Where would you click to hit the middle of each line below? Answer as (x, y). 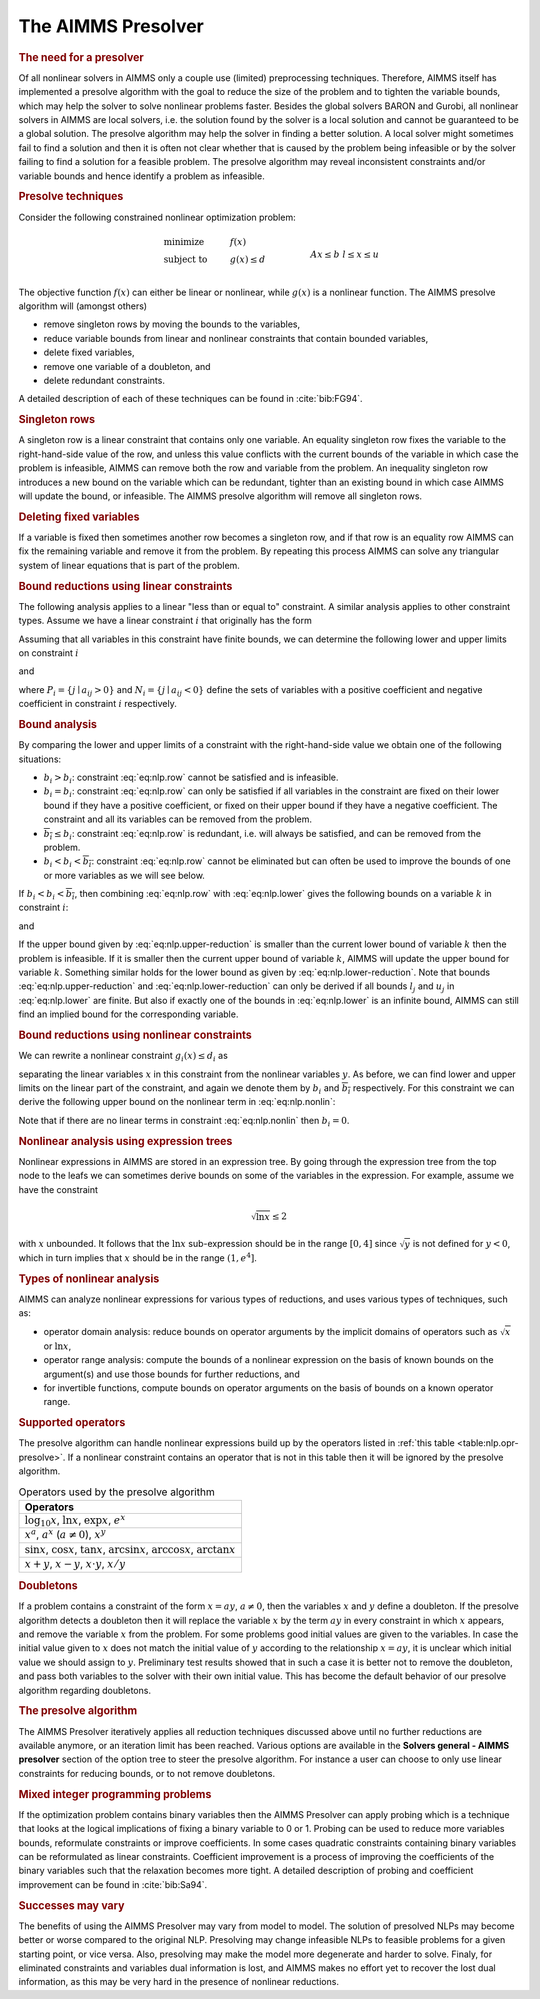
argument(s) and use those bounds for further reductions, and (171, 1374)
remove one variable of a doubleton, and (127, 366)
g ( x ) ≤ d (247, 259)
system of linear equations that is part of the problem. (129, 565)
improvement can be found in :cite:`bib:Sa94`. (113, 1884)
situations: (40, 759)
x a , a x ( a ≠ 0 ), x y (65, 1534)
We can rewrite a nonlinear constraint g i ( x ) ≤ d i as (123, 1057)
